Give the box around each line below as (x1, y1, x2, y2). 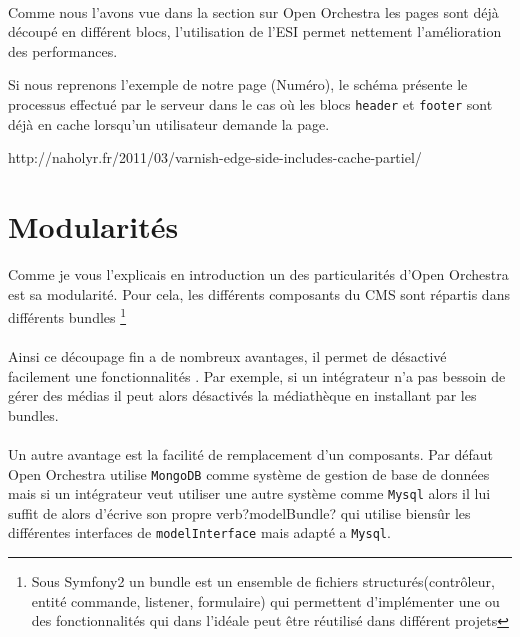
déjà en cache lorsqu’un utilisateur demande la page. (8, 113, 330, 134)
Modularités (8, 206, 179, 246)
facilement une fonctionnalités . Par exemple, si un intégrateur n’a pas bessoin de (8, 365, 506, 386)
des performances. (8, 40, 118, 61)
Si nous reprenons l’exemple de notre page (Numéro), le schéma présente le (8, 74, 468, 95)
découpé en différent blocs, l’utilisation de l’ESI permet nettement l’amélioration (8, 21, 502, 42)
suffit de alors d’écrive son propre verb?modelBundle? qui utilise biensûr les (8, 502, 471, 523)
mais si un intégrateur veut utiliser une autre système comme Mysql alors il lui (8, 483, 491, 504)
